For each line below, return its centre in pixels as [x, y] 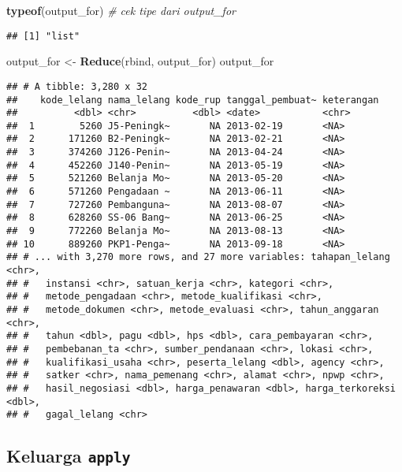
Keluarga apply [69, 456]
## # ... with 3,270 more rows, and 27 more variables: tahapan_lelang [198, 257]
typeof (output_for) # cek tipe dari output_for [121, 10]
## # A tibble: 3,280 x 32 [77, 86]
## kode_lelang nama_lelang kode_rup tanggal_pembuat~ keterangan [193, 100]
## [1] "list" [43, 36]
